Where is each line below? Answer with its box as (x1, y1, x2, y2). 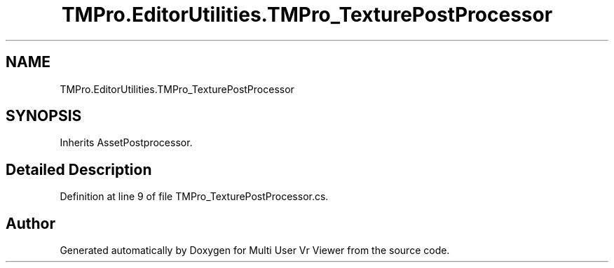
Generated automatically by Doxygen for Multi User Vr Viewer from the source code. (60, 244, 450, 257)
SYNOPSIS (6, 107, 82, 125)
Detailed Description (6, 160, 152, 178)
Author (6, 214, 55, 232)
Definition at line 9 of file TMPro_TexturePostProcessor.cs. (60, 190, 329, 203)
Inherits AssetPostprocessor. (60, 136, 193, 149)
